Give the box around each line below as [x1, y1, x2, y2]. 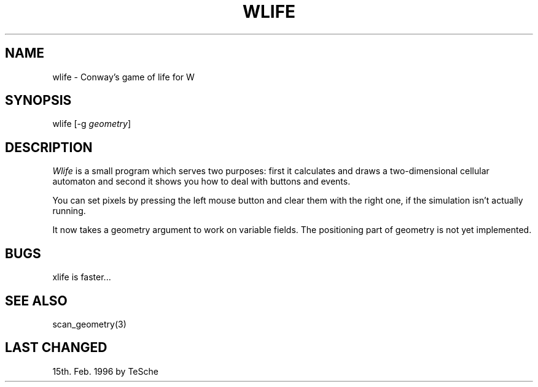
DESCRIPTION [5, 139, 93, 155]
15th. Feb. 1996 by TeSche [52, 366, 158, 377]
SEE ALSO [5, 293, 68, 308]
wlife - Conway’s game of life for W [52, 71, 195, 82]
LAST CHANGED [5, 340, 107, 356]
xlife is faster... [52, 272, 111, 283]
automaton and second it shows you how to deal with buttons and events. [52, 176, 351, 187]
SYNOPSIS [5, 93, 72, 109]
